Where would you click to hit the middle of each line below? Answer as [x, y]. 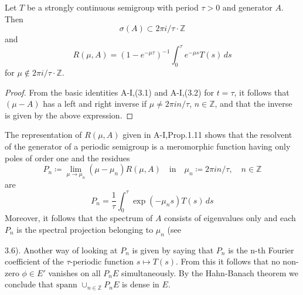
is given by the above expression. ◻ [69, 115]
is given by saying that [173, 250]
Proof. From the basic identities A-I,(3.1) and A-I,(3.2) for [109, 92]
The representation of [43, 135]
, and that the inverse [253, 104]
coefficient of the [34, 261]
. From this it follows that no [228, 261]
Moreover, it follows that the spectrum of [79, 218]
